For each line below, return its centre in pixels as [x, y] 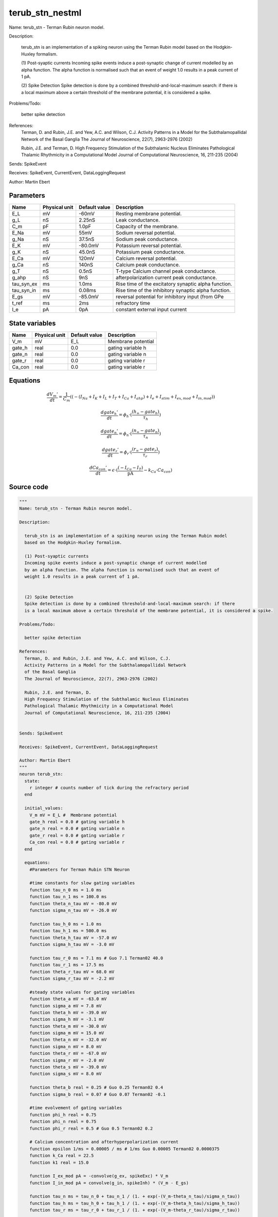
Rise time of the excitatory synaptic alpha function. [174, 284]
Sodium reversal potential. [146, 233]
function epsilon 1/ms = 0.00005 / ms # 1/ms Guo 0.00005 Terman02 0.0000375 [125, 1149]
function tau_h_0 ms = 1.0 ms [65, 924]
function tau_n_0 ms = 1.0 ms [65, 890]
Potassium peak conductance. [150, 252]
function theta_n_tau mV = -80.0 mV [73, 904]
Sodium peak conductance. [147, 240]
